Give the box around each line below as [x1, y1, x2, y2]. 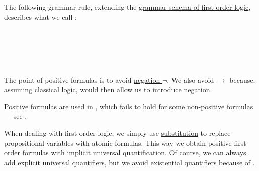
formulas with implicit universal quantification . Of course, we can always [22, 147, 246, 158]
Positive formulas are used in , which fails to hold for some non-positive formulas [4, 101, 253, 111]
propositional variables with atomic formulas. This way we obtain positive [4, 137, 232, 148]
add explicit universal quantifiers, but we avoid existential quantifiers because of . [4, 157, 255, 167]
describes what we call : [4, 11, 77, 22]
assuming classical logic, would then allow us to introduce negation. [4, 84, 212, 95]
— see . [4, 111, 27, 121]
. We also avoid [167, 74, 214, 85]
